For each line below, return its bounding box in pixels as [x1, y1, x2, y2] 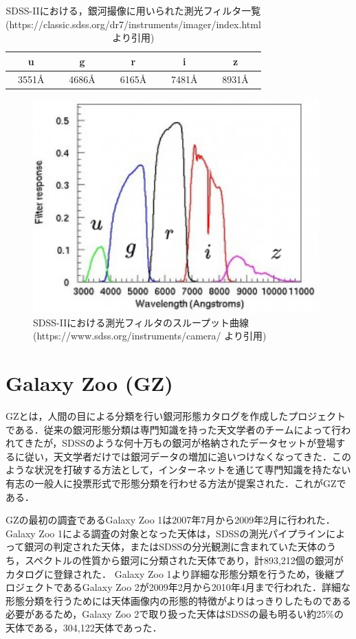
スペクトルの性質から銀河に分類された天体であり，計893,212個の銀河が [24, 553, 344, 567]
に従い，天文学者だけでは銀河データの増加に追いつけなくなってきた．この [14, 449, 351, 463]
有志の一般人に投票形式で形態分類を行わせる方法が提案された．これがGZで [5, 476, 346, 491]
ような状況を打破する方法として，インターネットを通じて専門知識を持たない [5, 462, 351, 477]
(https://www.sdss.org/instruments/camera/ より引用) [33, 328, 267, 343]
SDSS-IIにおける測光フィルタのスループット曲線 [33, 315, 249, 329]
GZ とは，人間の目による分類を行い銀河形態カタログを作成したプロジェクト [5, 409, 346, 423]
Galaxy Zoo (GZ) [5, 369, 173, 397]
